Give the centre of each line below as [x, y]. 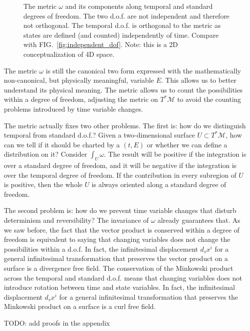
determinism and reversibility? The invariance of [76, 220]
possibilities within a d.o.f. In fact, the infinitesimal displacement [101, 248]
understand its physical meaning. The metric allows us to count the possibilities [123, 89]
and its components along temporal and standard [139, 6]
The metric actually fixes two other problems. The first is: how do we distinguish [125, 125]
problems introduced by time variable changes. [73, 108]
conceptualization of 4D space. [69, 54]
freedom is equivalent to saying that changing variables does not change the [117, 239]
